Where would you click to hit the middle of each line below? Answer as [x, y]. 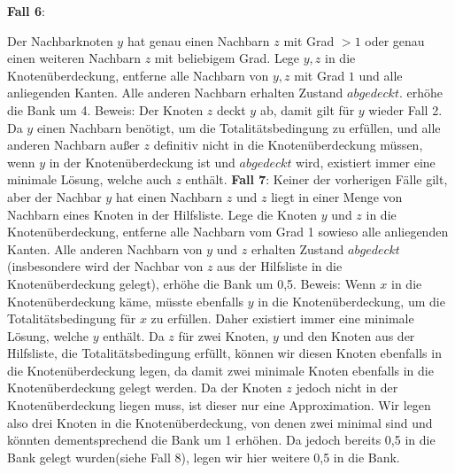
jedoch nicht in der [347, 388]
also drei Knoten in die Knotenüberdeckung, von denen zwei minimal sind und [220, 422]
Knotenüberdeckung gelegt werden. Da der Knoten [145, 388]
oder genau [395, 40]
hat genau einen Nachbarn [198, 40]
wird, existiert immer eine [366, 162]
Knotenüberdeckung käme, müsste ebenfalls [126, 301]
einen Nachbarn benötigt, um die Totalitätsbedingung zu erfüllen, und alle [239, 127]
